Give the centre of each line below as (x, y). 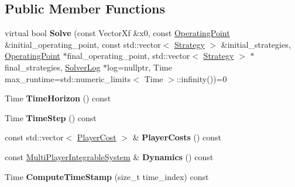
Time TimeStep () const (51, 117)
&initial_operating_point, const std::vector (83, 44)
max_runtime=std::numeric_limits (68, 78)
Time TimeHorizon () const (58, 98)
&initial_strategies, (256, 44)
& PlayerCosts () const (177, 137)
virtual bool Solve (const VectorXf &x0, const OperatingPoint (117, 33)
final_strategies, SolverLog (53, 67)
